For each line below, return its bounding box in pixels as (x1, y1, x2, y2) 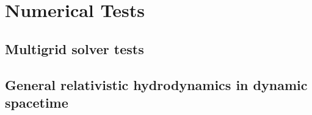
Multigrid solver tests (5, 39, 144, 58)
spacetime (5, 92, 68, 111)
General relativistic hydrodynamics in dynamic (5, 75, 308, 94)
